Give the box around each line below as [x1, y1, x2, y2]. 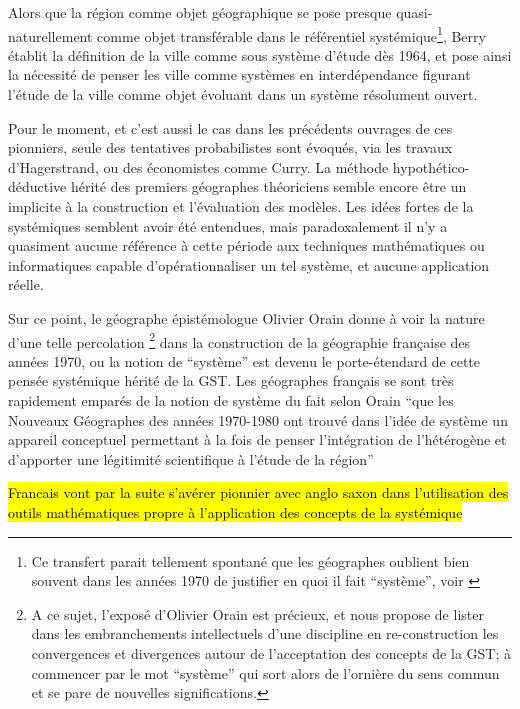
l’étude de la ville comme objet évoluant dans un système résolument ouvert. [8, 84, 478, 105]
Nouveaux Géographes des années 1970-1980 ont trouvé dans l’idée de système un [8, 409, 508, 430]
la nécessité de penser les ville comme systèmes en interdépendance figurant [8, 64, 471, 85]
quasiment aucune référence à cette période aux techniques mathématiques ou [8, 235, 485, 256]
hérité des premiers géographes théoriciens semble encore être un [70, 176, 467, 197]
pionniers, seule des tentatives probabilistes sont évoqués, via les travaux [8, 137, 453, 158]
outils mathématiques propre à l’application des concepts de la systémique [8, 501, 463, 522]
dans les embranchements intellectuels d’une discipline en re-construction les [31, 623, 499, 644]
